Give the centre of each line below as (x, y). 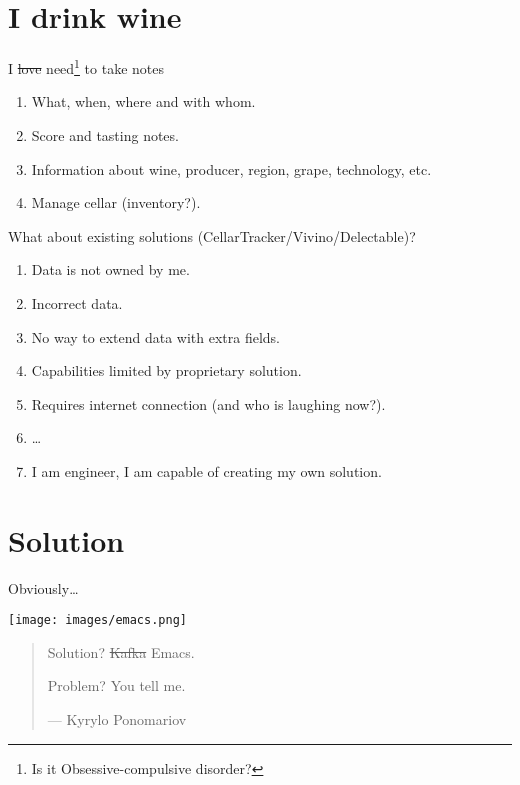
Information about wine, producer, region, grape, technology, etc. (231, 168)
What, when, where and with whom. (143, 101)
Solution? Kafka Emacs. (121, 651)
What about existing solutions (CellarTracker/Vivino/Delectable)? (212, 235)
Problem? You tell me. (116, 685)
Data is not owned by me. (110, 269)
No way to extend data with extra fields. (156, 336)
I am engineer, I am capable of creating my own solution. (206, 470)
